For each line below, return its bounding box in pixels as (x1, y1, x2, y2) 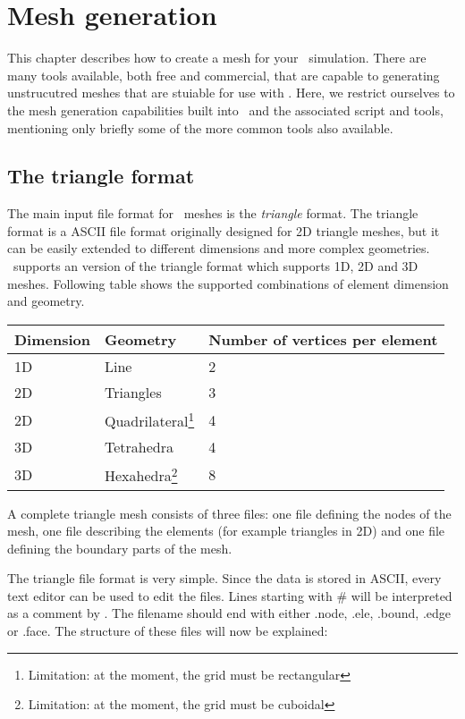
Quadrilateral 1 (105, 407, 195, 432)
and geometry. (7, 292, 85, 310)
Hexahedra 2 (105, 462, 178, 486)
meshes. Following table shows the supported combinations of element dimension (7, 274, 449, 292)
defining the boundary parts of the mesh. (7, 538, 232, 557)
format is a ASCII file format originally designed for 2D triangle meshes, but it (7, 221, 440, 240)
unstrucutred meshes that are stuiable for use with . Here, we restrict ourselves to (7, 83, 455, 102)
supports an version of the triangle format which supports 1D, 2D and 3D (13, 257, 418, 275)
